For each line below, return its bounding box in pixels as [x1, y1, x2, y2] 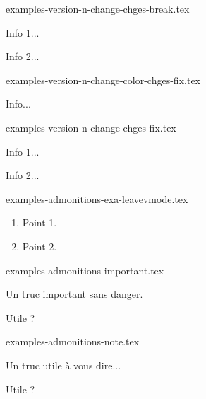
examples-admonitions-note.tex [6, 334, 140, 349]
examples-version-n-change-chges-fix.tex [6, 120, 176, 134]
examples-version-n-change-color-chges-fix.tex [6, 72, 200, 87]
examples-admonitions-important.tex [6, 262, 164, 277]
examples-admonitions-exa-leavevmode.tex [6, 191, 188, 206]
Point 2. [22, 238, 57, 253]
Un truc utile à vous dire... [6, 357, 121, 372]
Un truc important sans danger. [6, 287, 143, 301]
